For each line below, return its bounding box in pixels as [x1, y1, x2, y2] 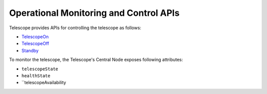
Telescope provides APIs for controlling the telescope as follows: [9, 25, 141, 31]
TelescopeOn [21, 34, 49, 40]
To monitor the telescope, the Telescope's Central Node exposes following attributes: [9, 57, 183, 63]
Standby [21, 47, 39, 53]
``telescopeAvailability [21, 80, 66, 86]
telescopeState [21, 66, 59, 72]
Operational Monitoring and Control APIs [9, 7, 180, 18]
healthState [21, 73, 50, 79]
